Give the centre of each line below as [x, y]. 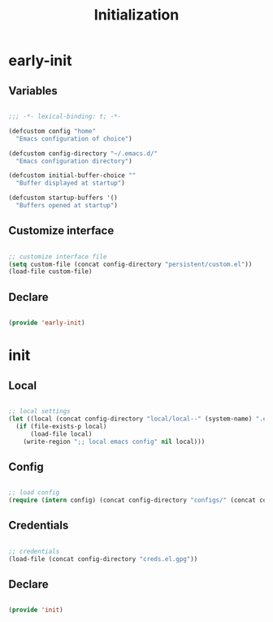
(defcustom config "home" [52, 131]
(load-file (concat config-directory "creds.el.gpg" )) [103, 559]
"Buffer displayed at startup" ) [71, 183]
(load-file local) [61, 434]
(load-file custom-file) [50, 272]
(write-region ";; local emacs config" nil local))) [114, 441]
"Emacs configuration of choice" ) [74, 139]
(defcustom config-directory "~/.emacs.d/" [83, 153]
